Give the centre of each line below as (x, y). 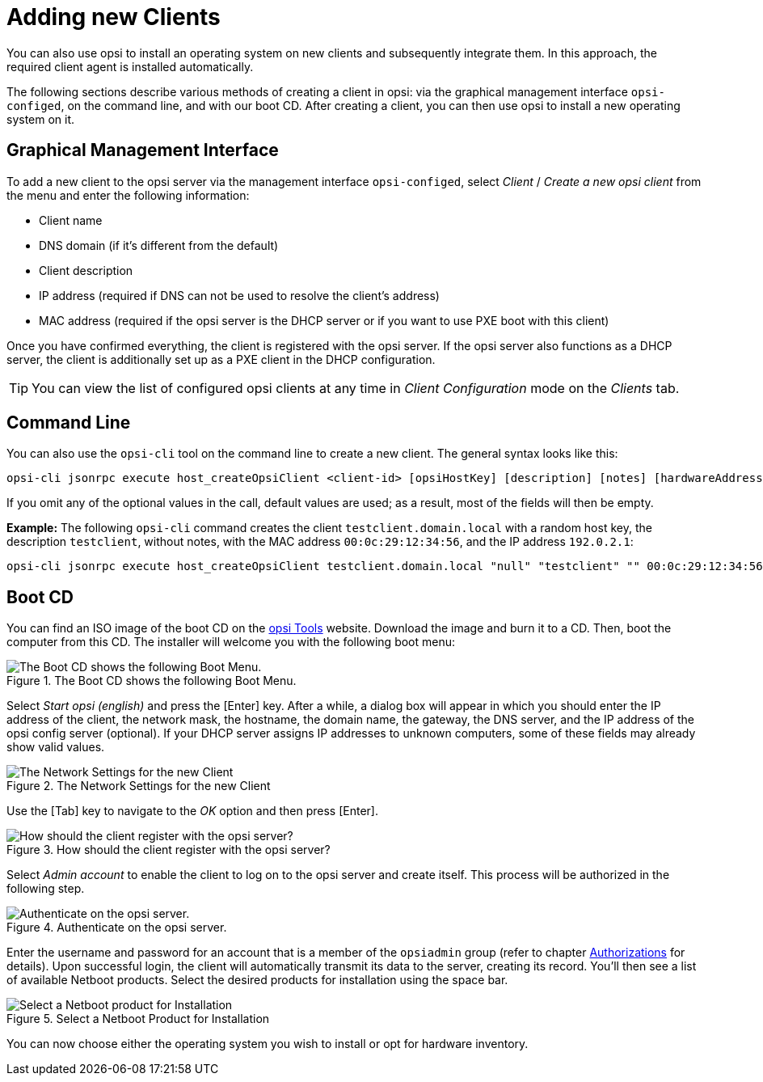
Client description (86, 270)
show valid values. (56, 747)
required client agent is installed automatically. (130, 66)
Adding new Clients (114, 17)
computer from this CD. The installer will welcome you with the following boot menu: (231, 642)
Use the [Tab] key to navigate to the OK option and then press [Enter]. (192, 811)
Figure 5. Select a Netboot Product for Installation (138, 1019)
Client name (71, 220)
